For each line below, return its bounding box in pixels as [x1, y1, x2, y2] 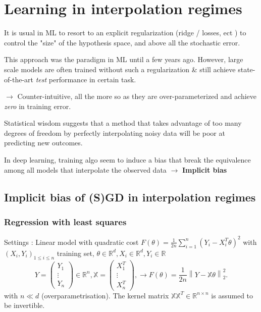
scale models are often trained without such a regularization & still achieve [4, 64, 236, 74]
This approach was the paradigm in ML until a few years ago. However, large [4, 54, 243, 65]
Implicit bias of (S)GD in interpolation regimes [4, 189, 256, 204]
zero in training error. [4, 100, 71, 111]
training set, [57, 247, 94, 258]
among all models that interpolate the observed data [4, 164, 167, 175]
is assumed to [211, 290, 253, 300]
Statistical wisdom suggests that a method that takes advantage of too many [4, 118, 242, 128]
